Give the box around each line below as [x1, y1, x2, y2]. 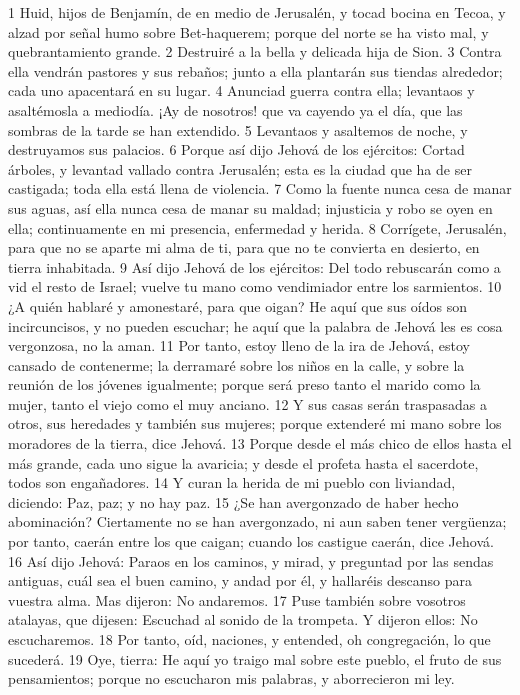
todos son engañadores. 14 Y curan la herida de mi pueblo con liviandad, [8, 472, 456, 493]
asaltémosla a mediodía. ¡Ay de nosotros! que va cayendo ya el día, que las [8, 99, 463, 120]
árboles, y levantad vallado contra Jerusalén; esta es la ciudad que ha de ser [8, 158, 472, 179]
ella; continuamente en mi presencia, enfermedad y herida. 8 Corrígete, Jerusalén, [8, 217, 507, 238]
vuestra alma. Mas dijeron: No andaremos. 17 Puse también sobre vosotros [8, 589, 466, 610]
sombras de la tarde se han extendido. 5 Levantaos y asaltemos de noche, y [8, 119, 468, 140]
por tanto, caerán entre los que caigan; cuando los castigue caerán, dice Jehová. [8, 531, 494, 552]
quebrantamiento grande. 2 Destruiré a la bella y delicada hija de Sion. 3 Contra [8, 41, 502, 62]
